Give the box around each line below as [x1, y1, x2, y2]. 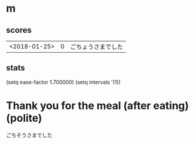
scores [6, 25, 32, 35]
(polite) [6, 112, 42, 125]
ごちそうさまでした [6, 131, 53, 139]
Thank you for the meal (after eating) [6, 99, 189, 112]
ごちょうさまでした [70, 43, 123, 51]
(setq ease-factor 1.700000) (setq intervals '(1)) [6, 78, 121, 85]
